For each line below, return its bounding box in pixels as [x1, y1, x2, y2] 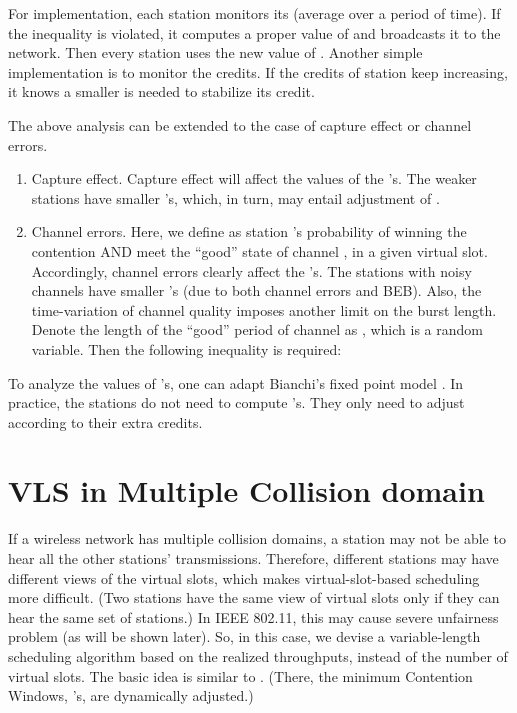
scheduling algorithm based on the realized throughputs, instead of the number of [8, 645, 508, 666]
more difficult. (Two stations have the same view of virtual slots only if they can [8, 587, 500, 608]
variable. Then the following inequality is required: [31, 338, 342, 359]
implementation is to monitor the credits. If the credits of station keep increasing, [8, 61, 508, 82]
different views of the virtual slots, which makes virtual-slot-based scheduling [8, 567, 480, 588]
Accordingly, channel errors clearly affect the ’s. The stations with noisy [31, 260, 472, 281]
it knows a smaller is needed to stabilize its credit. [8, 81, 315, 102]
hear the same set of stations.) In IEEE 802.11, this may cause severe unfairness [8, 606, 499, 627]
